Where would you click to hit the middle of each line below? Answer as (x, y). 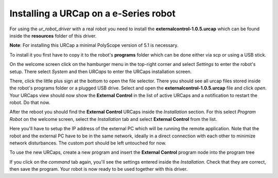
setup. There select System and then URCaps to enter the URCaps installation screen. (101, 72)
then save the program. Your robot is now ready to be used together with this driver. (99, 169)
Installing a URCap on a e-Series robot (93, 13)
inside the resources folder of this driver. (53, 35)
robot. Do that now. (30, 102)
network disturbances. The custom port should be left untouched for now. (88, 143)
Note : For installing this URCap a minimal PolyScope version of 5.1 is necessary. (94, 45)
